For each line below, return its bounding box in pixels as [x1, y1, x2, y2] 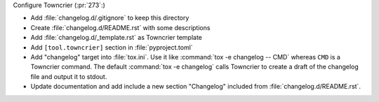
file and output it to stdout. [30, 72, 107, 80]
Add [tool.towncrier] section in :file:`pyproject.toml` [30, 43, 193, 52]
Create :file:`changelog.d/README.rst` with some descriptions [30, 23, 211, 31]
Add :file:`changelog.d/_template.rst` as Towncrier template [30, 34, 203, 42]
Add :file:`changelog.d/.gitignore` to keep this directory [30, 14, 189, 22]
